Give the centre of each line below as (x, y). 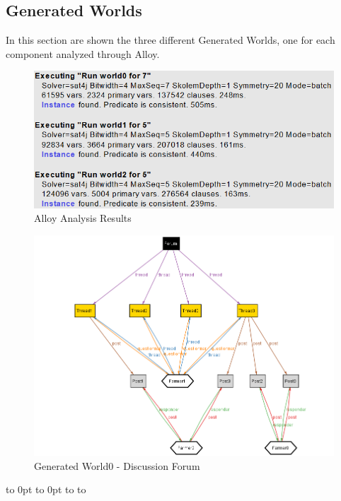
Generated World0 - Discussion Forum (117, 465)
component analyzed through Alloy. (83, 53)
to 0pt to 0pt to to (46, 489)
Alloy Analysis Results (83, 218)
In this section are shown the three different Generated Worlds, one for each (170, 40)
